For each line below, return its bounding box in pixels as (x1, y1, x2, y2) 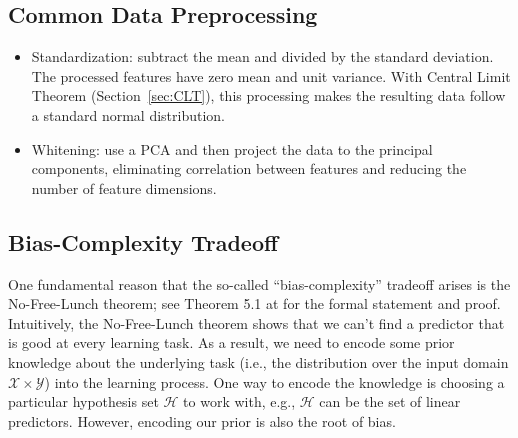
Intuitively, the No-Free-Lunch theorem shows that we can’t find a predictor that (8, 312, 505, 333)
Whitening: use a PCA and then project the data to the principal (31, 138, 433, 159)
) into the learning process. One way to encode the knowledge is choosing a (44, 371, 505, 392)
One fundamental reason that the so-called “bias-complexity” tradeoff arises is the (8, 273, 511, 294)
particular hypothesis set (8, 391, 159, 412)
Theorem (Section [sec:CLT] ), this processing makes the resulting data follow (31, 85, 506, 106)
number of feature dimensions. (31, 177, 217, 198)
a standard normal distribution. (31, 104, 226, 125)
